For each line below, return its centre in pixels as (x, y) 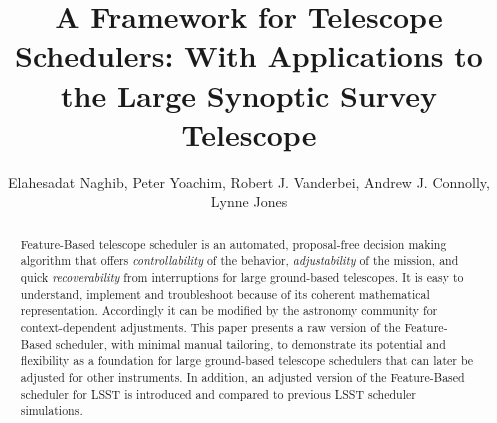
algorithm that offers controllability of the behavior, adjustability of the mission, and (239, 260)
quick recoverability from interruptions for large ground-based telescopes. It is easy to (242, 276)
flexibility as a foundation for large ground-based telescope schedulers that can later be (247, 360)
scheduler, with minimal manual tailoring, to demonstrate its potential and (250, 343)
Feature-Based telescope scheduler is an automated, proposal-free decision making (233, 243)
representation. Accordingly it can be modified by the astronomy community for (229, 310)
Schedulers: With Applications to (249, 55)
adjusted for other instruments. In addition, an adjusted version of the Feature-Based (242, 376)
